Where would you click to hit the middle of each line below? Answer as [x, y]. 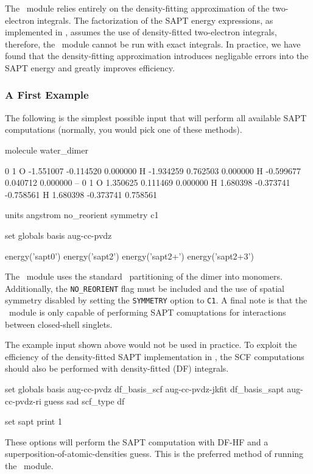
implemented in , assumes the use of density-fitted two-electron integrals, [141, 32]
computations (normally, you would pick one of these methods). [124, 129]
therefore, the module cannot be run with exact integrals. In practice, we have [153, 44]
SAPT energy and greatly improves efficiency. [90, 67]
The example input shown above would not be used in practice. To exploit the [151, 345]
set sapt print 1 [33, 421]
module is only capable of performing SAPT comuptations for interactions [147, 312]
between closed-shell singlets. [59, 324]
